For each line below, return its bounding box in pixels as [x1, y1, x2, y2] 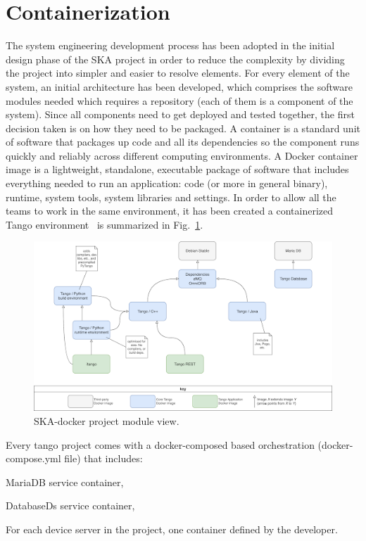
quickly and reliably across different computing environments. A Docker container [6, 148, 358, 163]
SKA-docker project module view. [34, 414, 179, 428]
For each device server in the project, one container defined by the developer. [6, 521, 338, 536]
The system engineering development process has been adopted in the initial [6, 38, 335, 53]
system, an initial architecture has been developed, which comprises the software [6, 79, 353, 94]
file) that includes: [64, 451, 143, 466]
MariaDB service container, [6, 474, 124, 489]
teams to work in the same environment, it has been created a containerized [6, 203, 334, 218]
